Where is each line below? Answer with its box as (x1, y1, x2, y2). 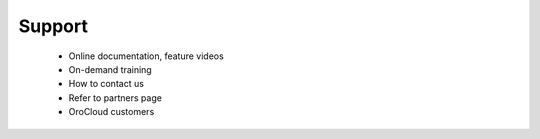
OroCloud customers (68, 106, 155, 118)
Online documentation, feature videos (68, 50, 224, 62)
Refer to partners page (68, 91, 162, 104)
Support (18, 15, 89, 37)
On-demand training (68, 63, 152, 75)
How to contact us (68, 78, 145, 90)
